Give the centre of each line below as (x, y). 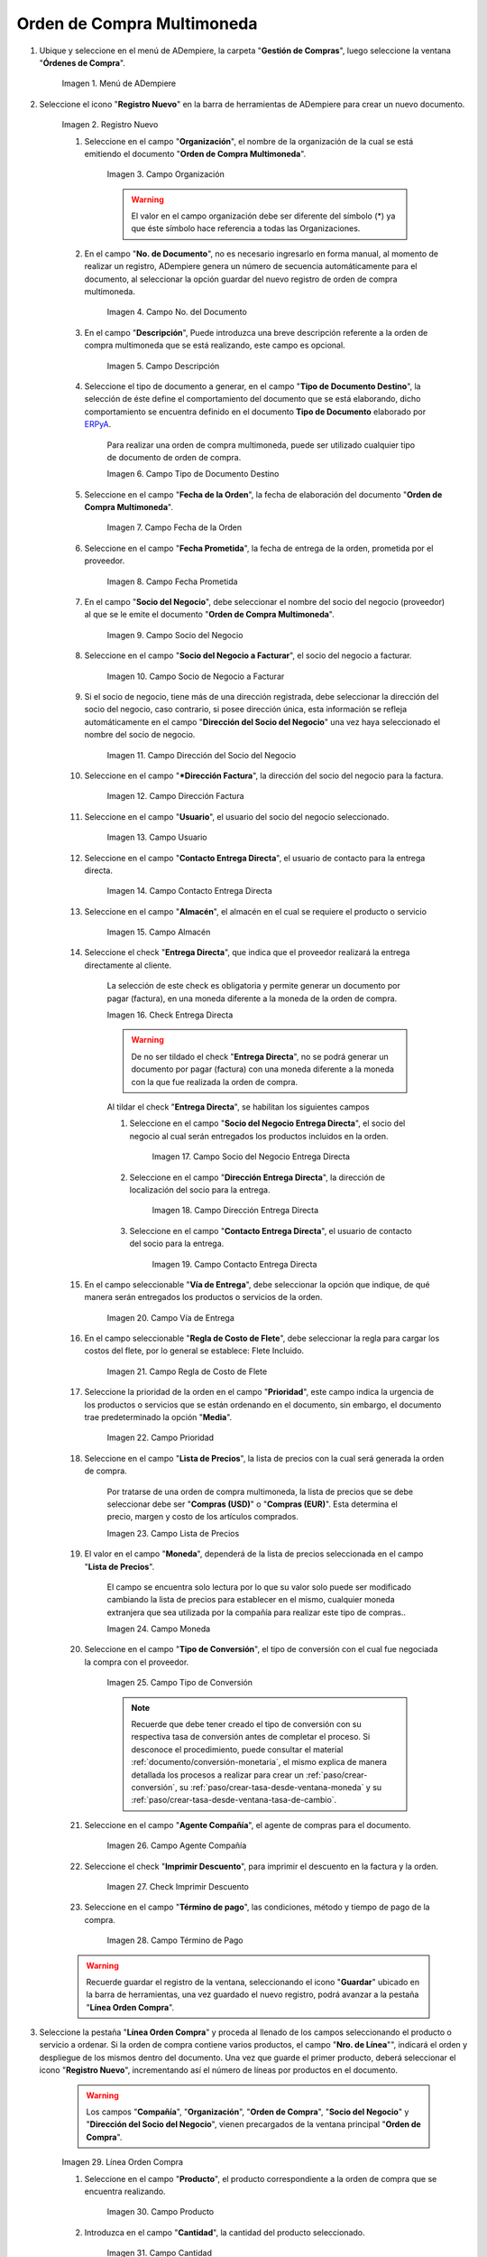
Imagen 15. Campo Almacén (159, 932)
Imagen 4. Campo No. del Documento (177, 312)
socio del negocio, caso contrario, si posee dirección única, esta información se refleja (246, 710)
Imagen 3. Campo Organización (165, 174)
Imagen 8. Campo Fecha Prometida (172, 581)
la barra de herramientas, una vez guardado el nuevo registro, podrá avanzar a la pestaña (253, 1994)
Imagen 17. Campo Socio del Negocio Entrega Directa (251, 1156)
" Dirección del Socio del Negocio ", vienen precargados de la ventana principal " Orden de (253, 2124)
